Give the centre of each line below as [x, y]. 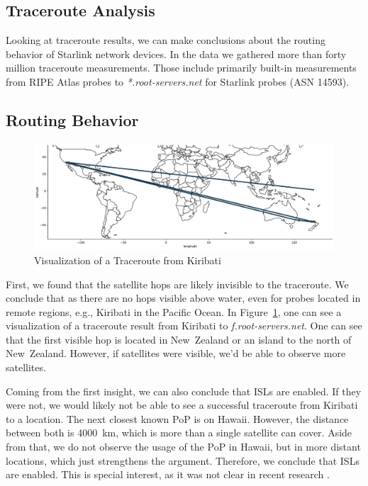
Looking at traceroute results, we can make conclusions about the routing [166, 40]
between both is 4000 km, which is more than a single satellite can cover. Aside [179, 433]
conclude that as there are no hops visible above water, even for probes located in [183, 298]
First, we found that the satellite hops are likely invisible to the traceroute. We [177, 284]
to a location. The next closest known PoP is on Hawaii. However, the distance [177, 418]
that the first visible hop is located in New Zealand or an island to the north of [179, 339]
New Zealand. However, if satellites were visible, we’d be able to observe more [176, 353]
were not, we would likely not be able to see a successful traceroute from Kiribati [182, 405]
